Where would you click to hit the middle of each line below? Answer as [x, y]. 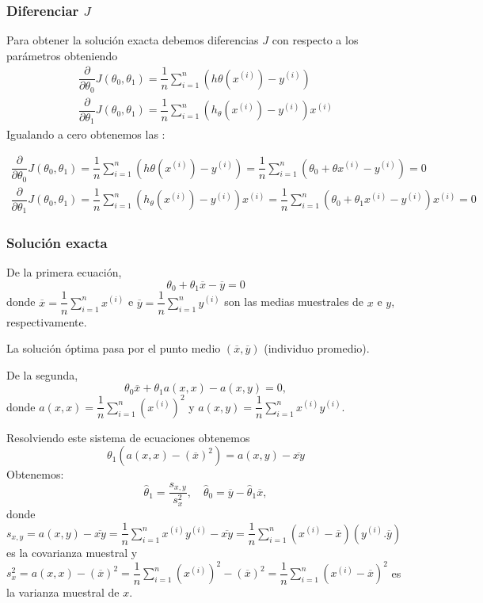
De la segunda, [42, 374]
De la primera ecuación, [64, 272]
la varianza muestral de [63, 592]
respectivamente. [47, 321]
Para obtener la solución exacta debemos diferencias [133, 40]
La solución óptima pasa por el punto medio [114, 348]
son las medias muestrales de [294, 301]
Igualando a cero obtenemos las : [86, 134]
